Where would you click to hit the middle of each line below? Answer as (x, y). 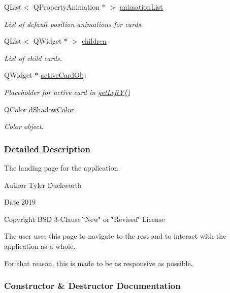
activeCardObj (63, 75)
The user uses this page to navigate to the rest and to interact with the (115, 236)
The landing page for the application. (62, 167)
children (94, 41)
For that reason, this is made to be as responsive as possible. (98, 263)
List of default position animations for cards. (74, 24)
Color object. (24, 126)
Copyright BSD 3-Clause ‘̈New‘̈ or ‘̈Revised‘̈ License (85, 219)
